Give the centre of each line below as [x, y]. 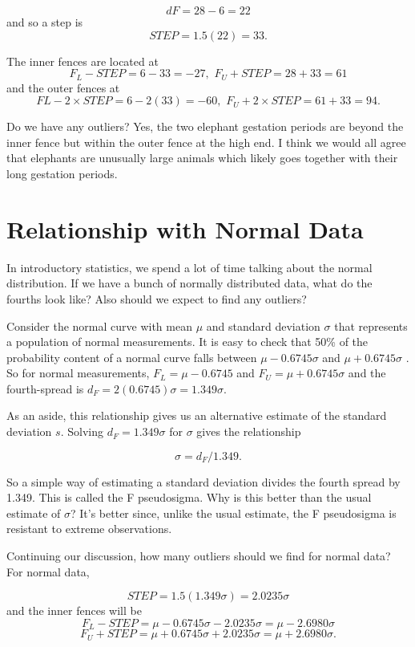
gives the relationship [249, 431]
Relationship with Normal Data [185, 228]
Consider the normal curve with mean [99, 326]
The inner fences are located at [83, 61]
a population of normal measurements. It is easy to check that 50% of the [187, 342]
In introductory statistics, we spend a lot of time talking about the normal [189, 267]
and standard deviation [263, 326]
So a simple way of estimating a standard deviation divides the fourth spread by [203, 481]
